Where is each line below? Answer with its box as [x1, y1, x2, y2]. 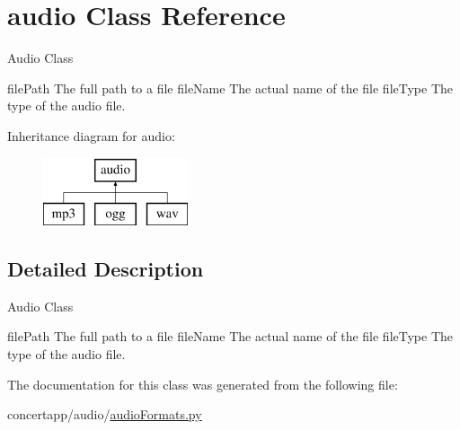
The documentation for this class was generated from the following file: [7, 374, 398, 393]
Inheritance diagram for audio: [7, 126, 175, 145]
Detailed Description [7, 255, 204, 283]
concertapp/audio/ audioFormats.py [7, 405, 202, 424]
